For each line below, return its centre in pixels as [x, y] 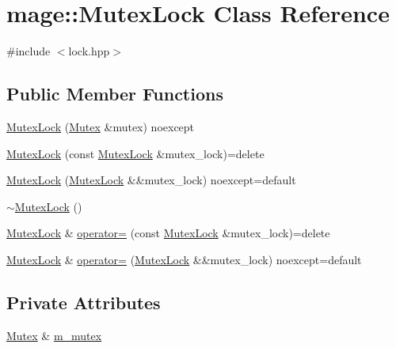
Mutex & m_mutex [54, 335]
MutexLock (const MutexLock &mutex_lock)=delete [135, 153]
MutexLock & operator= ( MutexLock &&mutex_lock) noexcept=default [184, 259]
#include [29, 51]
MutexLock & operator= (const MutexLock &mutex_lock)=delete [168, 233]
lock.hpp [89, 51]
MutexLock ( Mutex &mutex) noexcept [101, 126]
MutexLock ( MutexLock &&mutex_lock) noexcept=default [151, 180]
